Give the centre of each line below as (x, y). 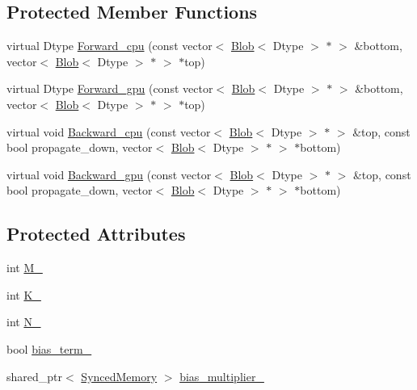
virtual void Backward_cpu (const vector (109, 131)
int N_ (24, 322)
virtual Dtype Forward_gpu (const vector (110, 88)
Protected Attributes (96, 234)
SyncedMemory (119, 376)
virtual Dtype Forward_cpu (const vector (110, 46)
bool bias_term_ (49, 348)
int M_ (25, 268)
